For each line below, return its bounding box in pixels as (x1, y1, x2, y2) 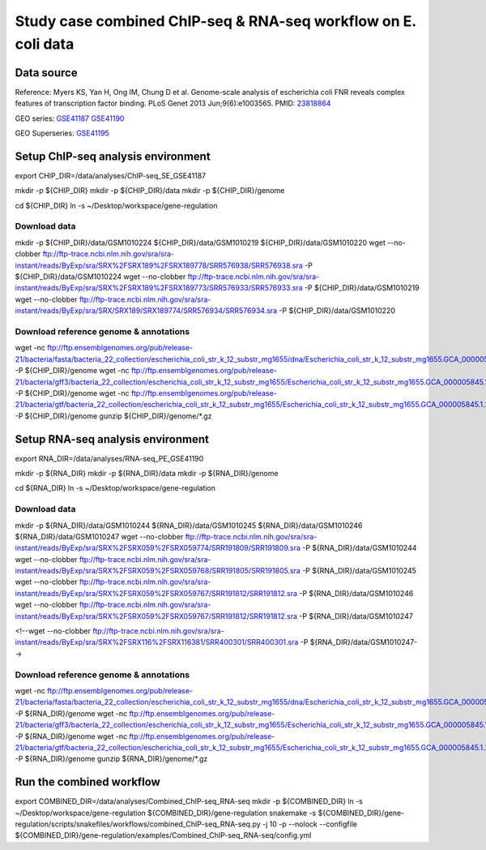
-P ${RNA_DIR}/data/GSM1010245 (302, 566, 417, 576)
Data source (15, 66, 78, 79)
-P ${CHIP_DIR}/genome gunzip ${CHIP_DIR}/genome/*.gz (15, 410, 212, 421)
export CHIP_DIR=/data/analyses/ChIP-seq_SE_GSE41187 (15, 170, 207, 180)
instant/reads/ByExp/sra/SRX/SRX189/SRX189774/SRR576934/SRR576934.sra (15, 306, 278, 316)
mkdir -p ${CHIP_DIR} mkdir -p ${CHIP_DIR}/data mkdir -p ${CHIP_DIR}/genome (15, 186, 285, 195)
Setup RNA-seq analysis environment (15, 432, 210, 446)
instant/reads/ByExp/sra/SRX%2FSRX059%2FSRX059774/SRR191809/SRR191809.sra (15, 543, 301, 553)
